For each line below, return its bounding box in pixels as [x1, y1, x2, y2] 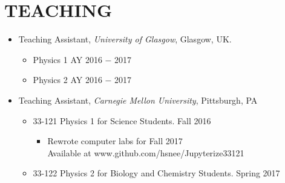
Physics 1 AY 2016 [33, 53, 102, 65]
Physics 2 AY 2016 [33, 73, 102, 86]
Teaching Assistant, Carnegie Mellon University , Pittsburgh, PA [18, 93, 258, 106]
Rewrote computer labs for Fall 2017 [47, 135, 183, 147]
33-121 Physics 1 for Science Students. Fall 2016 [33, 114, 211, 127]
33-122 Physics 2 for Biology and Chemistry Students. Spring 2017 [33, 167, 280, 179]
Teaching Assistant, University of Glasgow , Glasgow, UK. [18, 33, 232, 45]
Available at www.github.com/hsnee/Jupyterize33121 [47, 146, 244, 159]
